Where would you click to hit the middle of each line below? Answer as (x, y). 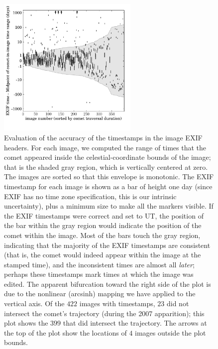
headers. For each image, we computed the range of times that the (105, 147)
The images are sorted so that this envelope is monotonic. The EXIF (109, 176)
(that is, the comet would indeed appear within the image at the (103, 255)
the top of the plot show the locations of (65, 332)
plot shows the (26, 323)
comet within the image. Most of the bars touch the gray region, (102, 235)
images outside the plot (170, 332)
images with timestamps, (117, 303)
